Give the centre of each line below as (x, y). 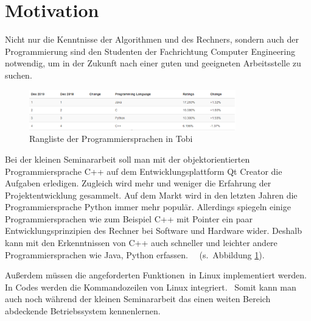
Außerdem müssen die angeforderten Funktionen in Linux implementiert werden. (156, 275)
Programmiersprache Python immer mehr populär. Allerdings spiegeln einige (148, 207)
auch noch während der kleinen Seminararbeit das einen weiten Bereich (138, 299)
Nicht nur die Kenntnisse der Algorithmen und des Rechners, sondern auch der (152, 39)
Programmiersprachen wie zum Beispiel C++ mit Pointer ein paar (129, 218)
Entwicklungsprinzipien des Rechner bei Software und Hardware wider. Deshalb (153, 231)
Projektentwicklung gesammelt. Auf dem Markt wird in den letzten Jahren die (151, 195)
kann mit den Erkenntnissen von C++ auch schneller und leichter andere (141, 243)
